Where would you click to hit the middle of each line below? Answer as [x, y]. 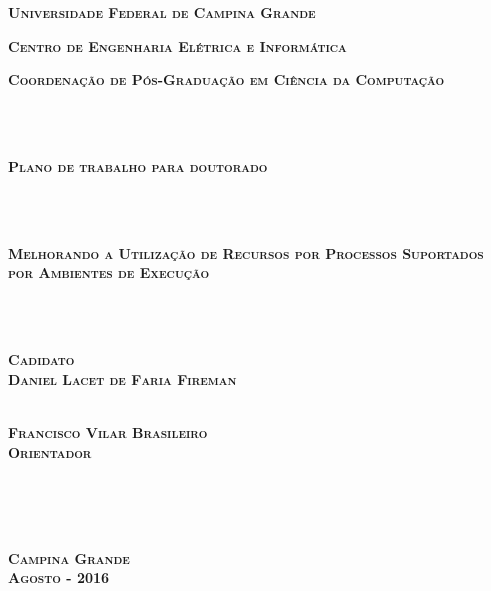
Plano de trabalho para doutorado [138, 165]
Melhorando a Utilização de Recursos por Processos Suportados [246, 252]
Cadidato [41, 359]
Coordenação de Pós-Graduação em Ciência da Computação [226, 79]
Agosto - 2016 [59, 577]
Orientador [50, 451]
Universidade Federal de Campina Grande [162, 12]
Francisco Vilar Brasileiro [108, 431]
